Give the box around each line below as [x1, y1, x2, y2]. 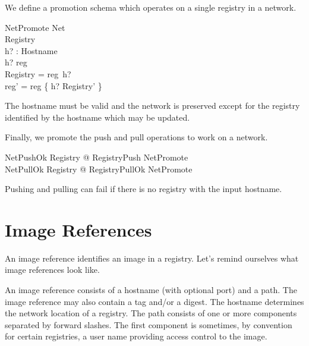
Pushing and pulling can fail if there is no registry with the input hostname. [5, 183, 282, 195]
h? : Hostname [5, 44, 58, 56]
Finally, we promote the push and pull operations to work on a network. [5, 131, 268, 143]
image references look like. [5, 263, 100, 276]
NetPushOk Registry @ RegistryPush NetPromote [5, 150, 188, 163]
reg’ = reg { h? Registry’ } [5, 79, 102, 92]
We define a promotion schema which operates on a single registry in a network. [5, 1, 297, 13]
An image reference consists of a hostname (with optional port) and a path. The [5, 284, 297, 296]
